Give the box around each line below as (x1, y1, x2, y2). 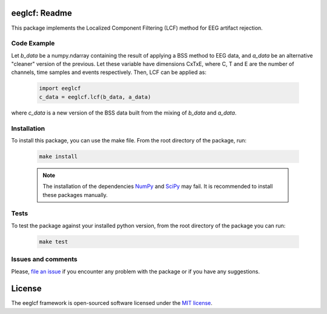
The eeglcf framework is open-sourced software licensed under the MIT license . (11, 299, 213, 307)
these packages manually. (42, 191, 108, 198)
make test (39, 238, 68, 245)
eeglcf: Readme (11, 8, 73, 18)
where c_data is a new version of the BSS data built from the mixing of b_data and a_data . (11, 109, 237, 116)
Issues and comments (11, 255, 78, 264)
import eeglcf (39, 85, 81, 92)
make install (39, 153, 78, 160)
